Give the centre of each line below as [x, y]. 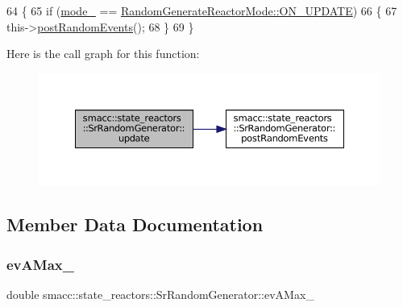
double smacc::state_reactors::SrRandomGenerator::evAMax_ [160, 294]
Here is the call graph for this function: [103, 54]
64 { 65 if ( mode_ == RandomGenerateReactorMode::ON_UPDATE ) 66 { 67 [202, 10]
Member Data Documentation [135, 224]
